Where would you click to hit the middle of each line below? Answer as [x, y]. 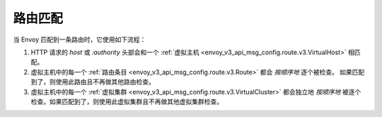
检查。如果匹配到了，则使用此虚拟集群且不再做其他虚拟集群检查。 [127, 101]
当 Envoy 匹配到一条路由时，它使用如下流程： [80, 39]
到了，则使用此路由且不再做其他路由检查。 [93, 82]
